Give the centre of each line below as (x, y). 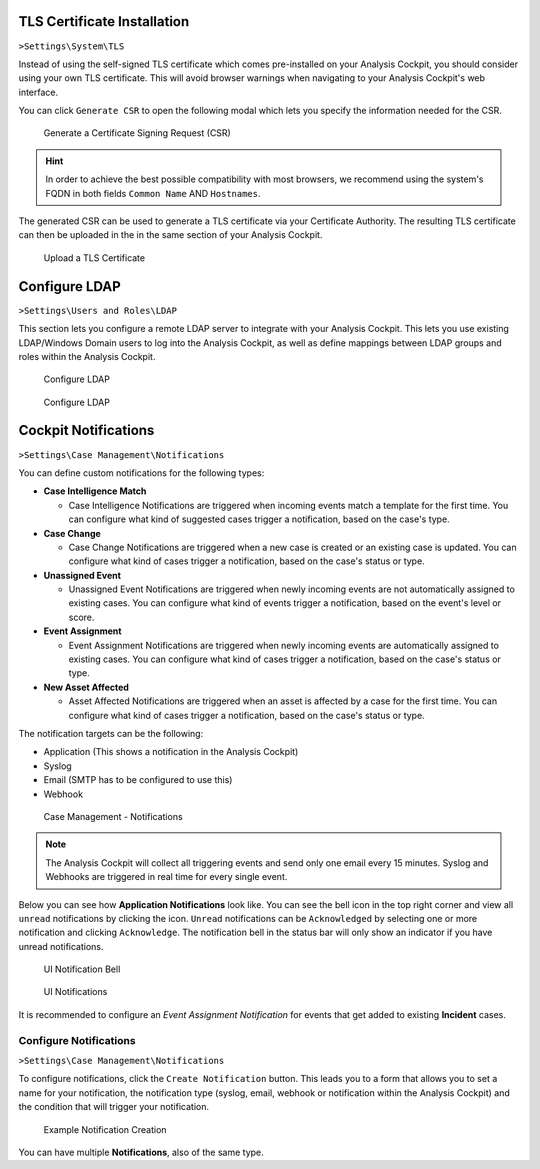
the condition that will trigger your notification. (114, 1107)
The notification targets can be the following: (111, 733)
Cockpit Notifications (86, 430)
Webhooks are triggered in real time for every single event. (166, 877)
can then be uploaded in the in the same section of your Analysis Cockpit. (170, 235)
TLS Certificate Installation (104, 21)
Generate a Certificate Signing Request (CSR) (137, 133)
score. (81, 617)
